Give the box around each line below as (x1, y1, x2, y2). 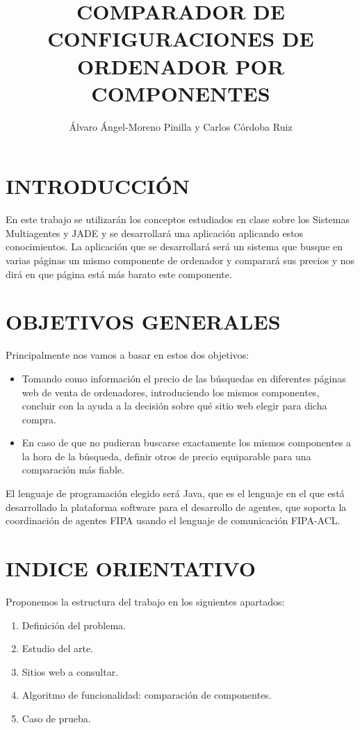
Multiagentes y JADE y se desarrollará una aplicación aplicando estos (6, 225, 304, 240)
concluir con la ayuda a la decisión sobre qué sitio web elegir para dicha (22, 398, 327, 413)
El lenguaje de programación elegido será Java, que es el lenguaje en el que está (6, 486, 345, 501)
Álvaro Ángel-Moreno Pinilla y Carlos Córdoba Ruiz (69, 119, 293, 133)
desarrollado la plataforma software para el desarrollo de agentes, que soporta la (6, 499, 347, 514)
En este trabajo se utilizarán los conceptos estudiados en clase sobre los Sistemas (6, 212, 350, 227)
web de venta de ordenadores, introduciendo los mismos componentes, (22, 384, 320, 399)
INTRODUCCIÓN (6, 172, 190, 200)
